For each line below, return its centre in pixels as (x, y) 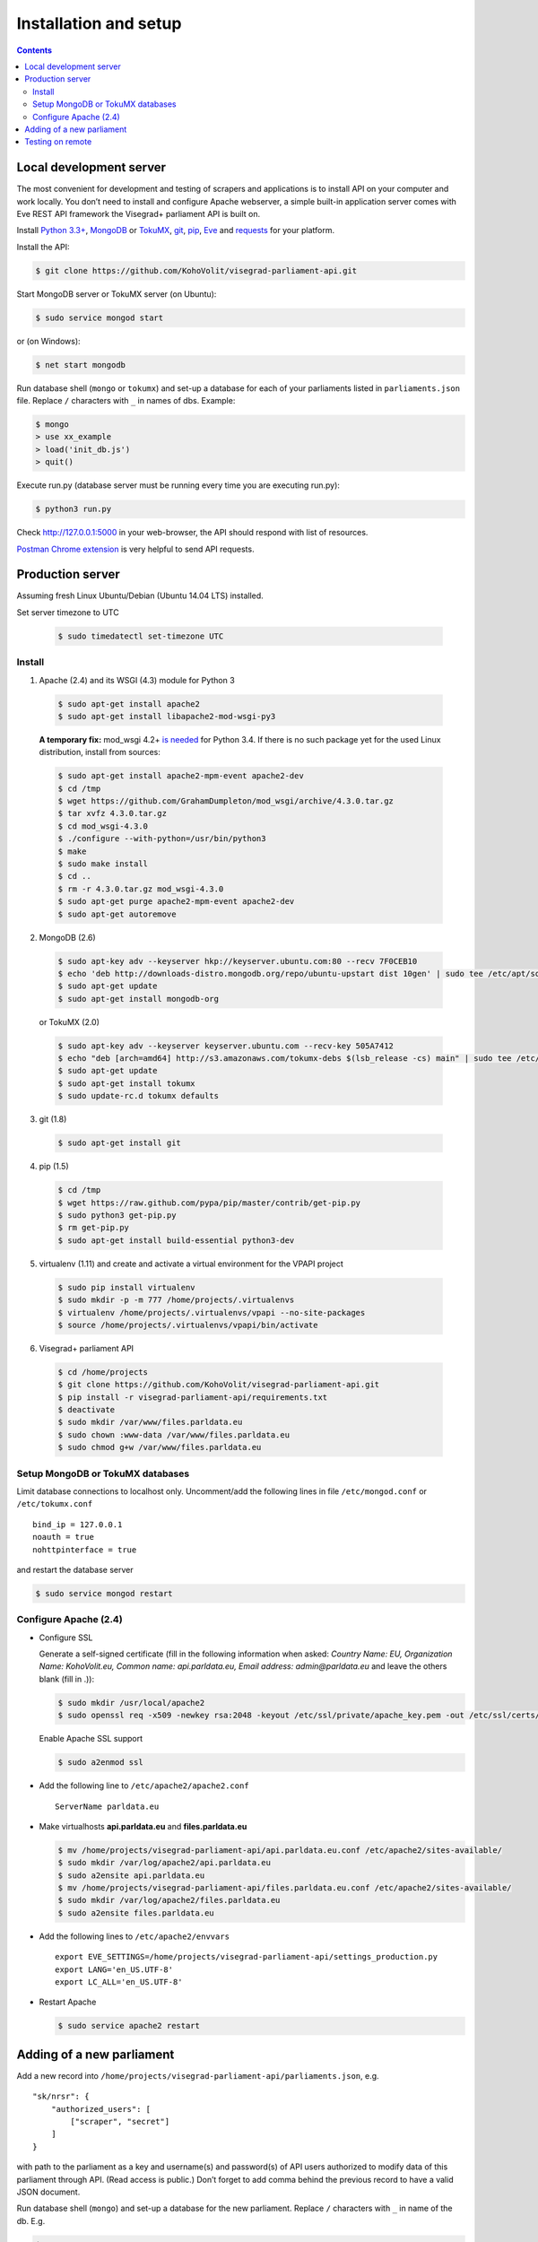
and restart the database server (75, 1569)
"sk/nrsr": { (61, 2097)
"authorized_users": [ (101, 2109)
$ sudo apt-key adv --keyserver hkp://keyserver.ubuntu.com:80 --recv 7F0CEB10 (238, 961)
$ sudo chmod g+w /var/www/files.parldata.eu (160, 1447)
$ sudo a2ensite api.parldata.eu (131, 1875)
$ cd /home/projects (103, 1372)
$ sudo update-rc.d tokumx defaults (139, 1096)
